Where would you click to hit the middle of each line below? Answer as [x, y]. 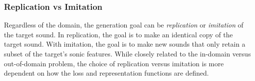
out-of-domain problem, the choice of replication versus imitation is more [114, 63]
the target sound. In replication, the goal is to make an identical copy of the [118, 34]
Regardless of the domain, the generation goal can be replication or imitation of [124, 25]
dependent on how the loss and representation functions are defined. [106, 73]
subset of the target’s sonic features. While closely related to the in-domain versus [127, 54]
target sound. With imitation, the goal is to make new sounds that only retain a [125, 44]
